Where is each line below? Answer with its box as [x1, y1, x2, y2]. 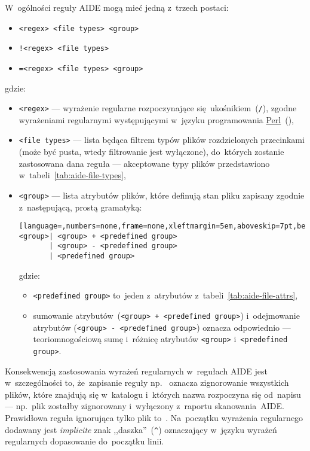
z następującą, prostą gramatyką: [19, 200, 142, 213]
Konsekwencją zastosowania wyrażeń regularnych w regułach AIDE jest [5, 364, 268, 377]
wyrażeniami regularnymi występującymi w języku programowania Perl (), [19, 113, 294, 126]
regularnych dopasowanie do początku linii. [5, 435, 164, 447]
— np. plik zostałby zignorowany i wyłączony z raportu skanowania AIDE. [5, 400, 284, 412]
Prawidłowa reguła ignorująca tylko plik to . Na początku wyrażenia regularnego [5, 411, 303, 423]
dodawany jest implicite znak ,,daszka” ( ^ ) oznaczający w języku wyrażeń [5, 423, 277, 435]
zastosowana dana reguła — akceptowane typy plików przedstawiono [19, 157, 270, 169]
